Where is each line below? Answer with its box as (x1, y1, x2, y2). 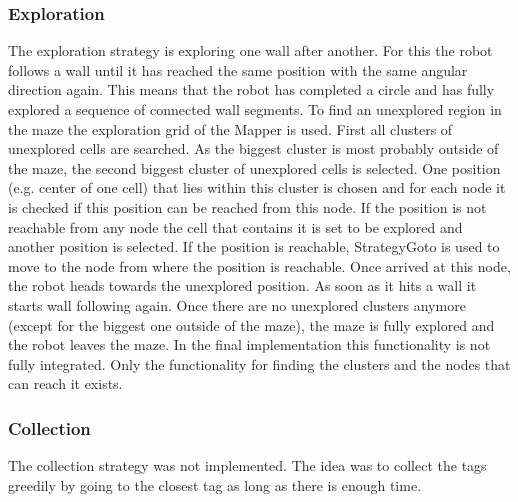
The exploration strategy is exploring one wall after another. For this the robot (8, 40, 493, 61)
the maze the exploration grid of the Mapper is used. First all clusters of (8, 118, 453, 139)
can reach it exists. (8, 373, 123, 394)
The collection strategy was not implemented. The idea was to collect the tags (8, 455, 487, 476)
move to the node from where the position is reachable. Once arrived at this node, (8, 255, 511, 276)
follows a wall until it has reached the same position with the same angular (8, 59, 468, 80)
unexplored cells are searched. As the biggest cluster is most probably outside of (8, 138, 499, 159)
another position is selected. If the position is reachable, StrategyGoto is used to (8, 236, 500, 257)
